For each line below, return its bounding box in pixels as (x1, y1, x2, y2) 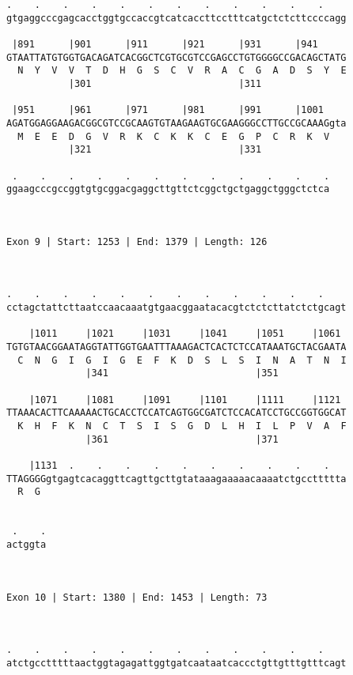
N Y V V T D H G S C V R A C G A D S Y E (17, 65, 347, 77)
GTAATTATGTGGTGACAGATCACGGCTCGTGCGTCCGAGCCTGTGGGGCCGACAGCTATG (6, 51, 347, 63)
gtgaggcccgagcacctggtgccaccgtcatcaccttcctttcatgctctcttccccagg (6, 12, 347, 24)
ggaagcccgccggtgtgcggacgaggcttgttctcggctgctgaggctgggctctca (6, 183, 330, 195)
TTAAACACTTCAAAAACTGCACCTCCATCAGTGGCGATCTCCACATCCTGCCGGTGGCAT (6, 407, 347, 419)
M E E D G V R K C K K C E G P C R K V (17, 130, 330, 142)
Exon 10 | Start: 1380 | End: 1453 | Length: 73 (6, 591, 268, 603)
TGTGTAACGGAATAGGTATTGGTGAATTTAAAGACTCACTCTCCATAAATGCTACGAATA (6, 341, 347, 353)
